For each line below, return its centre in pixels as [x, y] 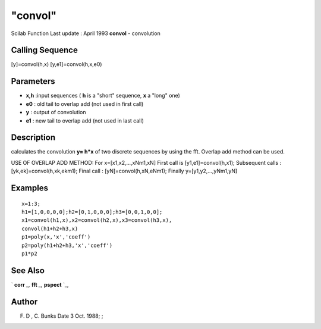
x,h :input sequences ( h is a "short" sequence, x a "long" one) [103, 96]
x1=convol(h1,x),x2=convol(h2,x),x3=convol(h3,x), [97, 220]
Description [33, 138]
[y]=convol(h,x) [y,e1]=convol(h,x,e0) [56, 64]
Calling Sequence [45, 50]
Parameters [33, 81]
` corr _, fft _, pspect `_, [40, 284]
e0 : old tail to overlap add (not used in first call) [85, 104]
